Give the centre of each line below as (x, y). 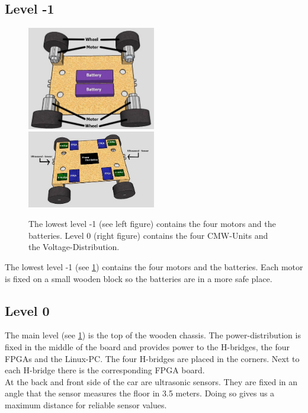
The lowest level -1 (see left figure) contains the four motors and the (152, 224)
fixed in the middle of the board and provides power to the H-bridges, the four (147, 347)
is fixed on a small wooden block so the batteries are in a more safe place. (139, 278)
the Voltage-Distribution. (74, 247)
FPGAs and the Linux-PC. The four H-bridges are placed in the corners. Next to (152, 358)
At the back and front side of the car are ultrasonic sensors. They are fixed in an (151, 381)
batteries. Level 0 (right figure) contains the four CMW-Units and (148, 235)
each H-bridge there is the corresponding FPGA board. (105, 370)
